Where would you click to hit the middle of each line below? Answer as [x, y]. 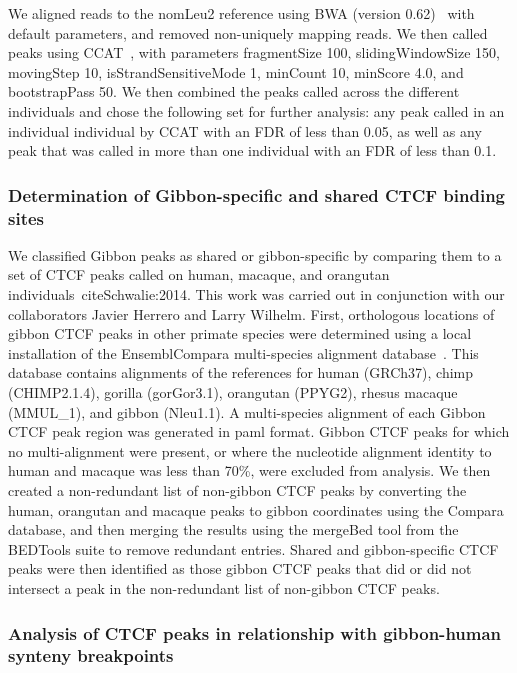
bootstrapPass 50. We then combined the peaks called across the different [234, 91]
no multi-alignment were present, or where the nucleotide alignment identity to [250, 450]
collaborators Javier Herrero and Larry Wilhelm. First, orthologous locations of [251, 313]
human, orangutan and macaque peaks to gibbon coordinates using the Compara [256, 509]
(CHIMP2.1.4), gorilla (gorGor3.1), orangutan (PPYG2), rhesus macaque [233, 392]
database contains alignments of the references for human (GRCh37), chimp [241, 372]
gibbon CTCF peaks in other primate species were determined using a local [240, 333]
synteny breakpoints [91, 655]
